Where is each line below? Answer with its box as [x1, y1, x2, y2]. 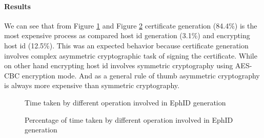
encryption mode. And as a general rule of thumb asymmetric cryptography [22, 70, 260, 80]
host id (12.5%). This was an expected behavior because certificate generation [4, 40, 249, 50]
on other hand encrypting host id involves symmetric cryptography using [4, 60, 233, 71]
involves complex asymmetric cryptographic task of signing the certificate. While [4, 50, 257, 61]
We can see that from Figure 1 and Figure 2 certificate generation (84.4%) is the [4, 20, 257, 31]
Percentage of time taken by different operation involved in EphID [25, 114, 233, 125]
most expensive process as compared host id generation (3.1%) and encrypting [4, 30, 250, 41]
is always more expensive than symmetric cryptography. [4, 80, 179, 91]
